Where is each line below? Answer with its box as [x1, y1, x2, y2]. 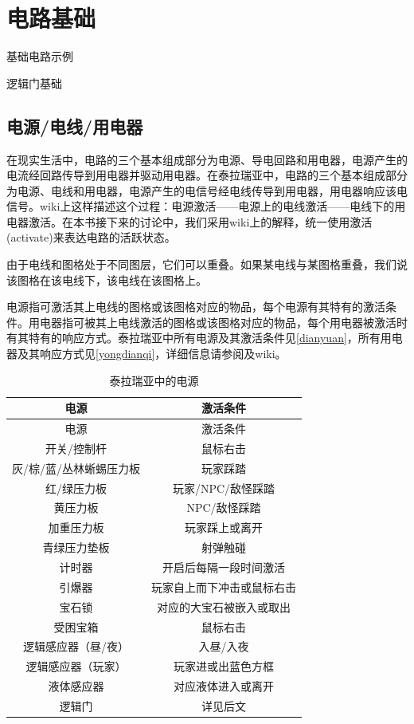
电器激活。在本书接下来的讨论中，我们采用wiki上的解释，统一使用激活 [6, 213, 373, 230]
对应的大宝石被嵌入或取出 [157, 598, 291, 615]
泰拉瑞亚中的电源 [109, 372, 199, 388]
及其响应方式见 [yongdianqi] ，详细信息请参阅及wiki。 [17, 345, 287, 362]
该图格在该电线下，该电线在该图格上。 [6, 271, 207, 288]
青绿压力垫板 [42, 539, 110, 556]
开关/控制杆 [45, 439, 107, 456]
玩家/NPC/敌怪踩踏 [172, 479, 275, 496]
